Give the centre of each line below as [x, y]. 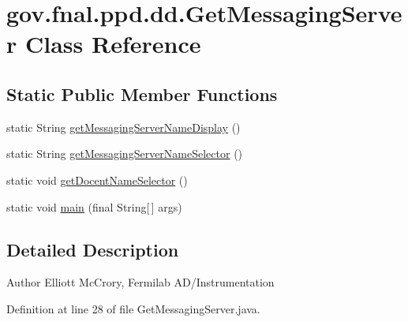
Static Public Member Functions [142, 94]
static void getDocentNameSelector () [97, 180]
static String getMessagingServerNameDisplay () [124, 127]
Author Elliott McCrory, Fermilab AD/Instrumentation [140, 282]
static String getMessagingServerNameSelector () [125, 154]
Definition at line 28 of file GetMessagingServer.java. [133, 308]
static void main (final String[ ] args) [94, 206]
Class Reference [113, 44]
